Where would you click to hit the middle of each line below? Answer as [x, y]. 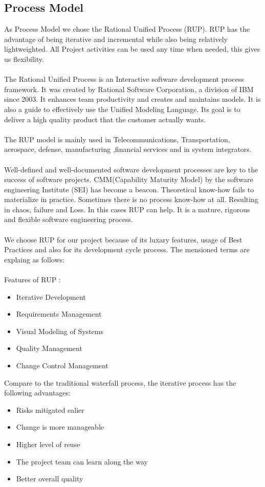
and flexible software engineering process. [69, 219]
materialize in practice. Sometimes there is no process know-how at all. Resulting [131, 199]
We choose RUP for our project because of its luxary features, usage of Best [123, 239]
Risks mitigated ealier [50, 409]
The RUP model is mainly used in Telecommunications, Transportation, [117, 139]
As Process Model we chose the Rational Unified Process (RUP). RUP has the [127, 29]
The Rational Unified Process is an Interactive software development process [124, 79]
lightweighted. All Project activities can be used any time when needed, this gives [132, 49]
